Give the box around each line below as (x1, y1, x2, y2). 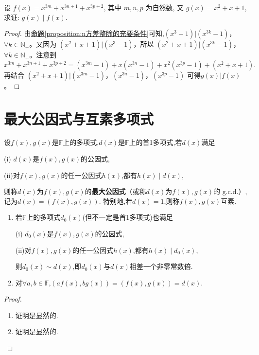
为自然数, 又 (145, 2, 184, 12)
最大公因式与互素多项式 (4, 109, 154, 129)
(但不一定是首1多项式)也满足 (82, 212, 173, 222)
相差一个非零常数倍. (129, 261, 193, 271)
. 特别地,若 (99, 195, 133, 206)
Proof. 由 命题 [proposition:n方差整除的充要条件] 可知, (4, 28, 164, 38)
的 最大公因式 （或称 (85, 186, 146, 196)
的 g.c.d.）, (213, 186, 247, 196)
